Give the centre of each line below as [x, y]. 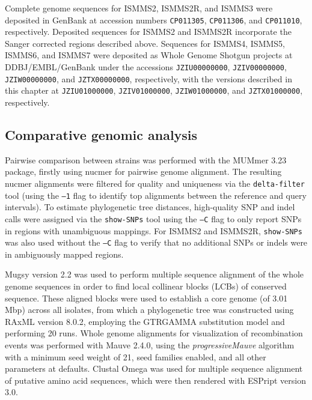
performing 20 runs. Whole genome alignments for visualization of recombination [154, 333]
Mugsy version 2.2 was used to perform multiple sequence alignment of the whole [154, 274]
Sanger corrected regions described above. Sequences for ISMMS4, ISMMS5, [145, 43]
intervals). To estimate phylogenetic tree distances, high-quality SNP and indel [150, 207]
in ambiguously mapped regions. [64, 254]
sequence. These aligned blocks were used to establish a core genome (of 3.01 [146, 298]
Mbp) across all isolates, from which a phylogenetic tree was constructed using [149, 310]
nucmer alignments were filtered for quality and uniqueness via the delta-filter [155, 183]
